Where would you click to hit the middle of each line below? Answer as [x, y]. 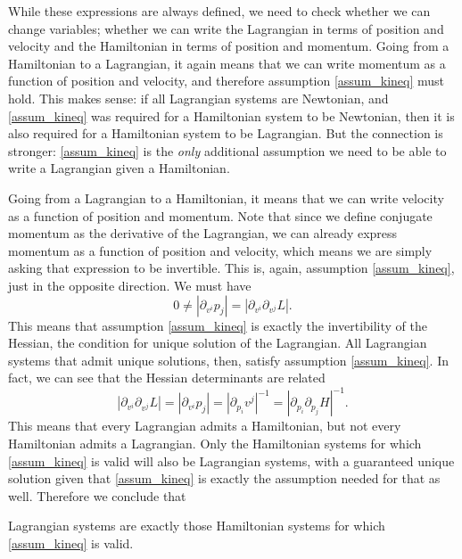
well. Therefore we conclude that [97, 495]
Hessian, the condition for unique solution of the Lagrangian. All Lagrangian [218, 343]
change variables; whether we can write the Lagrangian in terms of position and [226, 28]
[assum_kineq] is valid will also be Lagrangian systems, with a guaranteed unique [231, 460]
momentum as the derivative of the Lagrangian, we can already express [203, 233]
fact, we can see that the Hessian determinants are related [167, 378]
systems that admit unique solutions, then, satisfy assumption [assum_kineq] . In [229, 360]
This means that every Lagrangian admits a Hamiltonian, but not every [205, 426]
